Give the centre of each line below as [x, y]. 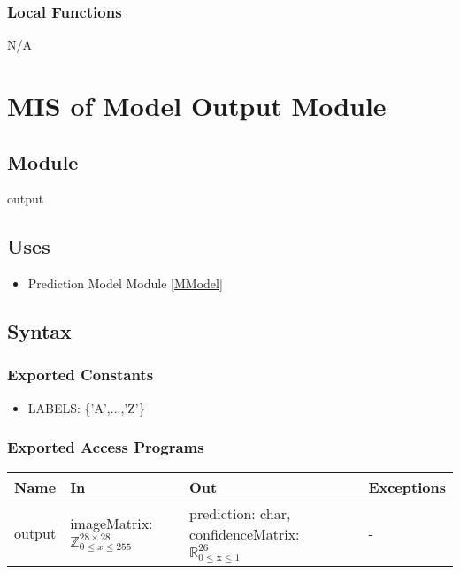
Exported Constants [80, 375]
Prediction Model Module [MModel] [125, 283]
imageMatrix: [111, 524]
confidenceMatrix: [245, 533]
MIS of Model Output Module [197, 105]
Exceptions [407, 486]
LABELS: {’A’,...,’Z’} [86, 407]
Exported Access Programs [106, 447]
